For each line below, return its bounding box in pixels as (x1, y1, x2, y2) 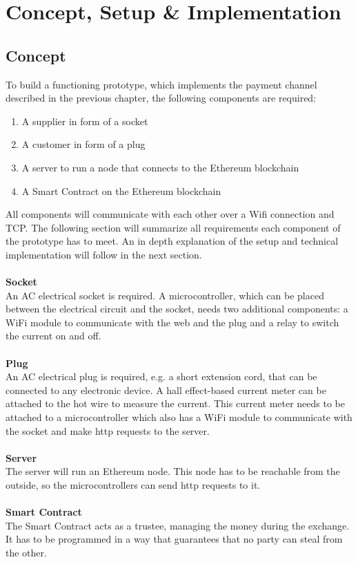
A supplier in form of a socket (21, 113, 148, 128)
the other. (6, 545, 47, 559)
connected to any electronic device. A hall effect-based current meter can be (6, 382, 326, 397)
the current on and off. (6, 328, 101, 343)
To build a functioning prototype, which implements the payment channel (6, 77, 317, 91)
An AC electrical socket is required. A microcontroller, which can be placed (6, 288, 324, 302)
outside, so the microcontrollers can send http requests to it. (6, 478, 261, 492)
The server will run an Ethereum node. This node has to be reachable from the (6, 464, 340, 478)
